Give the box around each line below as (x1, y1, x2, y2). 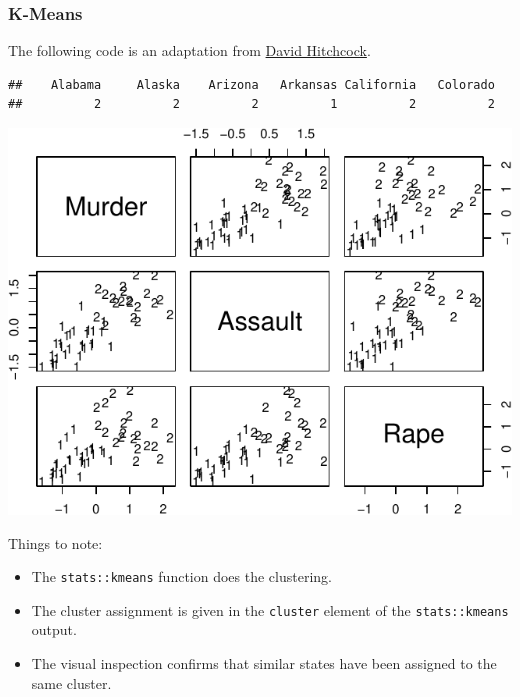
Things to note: (8, 532, 103, 553)
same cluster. (31, 672, 112, 693)
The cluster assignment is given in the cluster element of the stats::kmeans (31, 599, 509, 620)
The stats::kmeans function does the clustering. (31, 566, 332, 587)
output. (31, 619, 77, 640)
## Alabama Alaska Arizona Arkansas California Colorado (8, 77, 495, 92)
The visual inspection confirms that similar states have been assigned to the (31, 653, 497, 674)
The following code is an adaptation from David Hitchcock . (8, 40, 371, 61)
